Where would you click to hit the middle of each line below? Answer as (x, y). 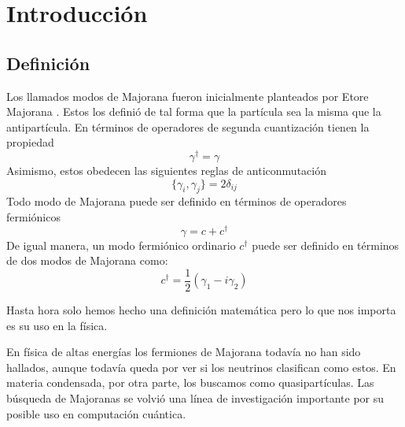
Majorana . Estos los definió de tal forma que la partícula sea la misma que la (194, 111)
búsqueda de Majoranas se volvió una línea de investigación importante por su (195, 397)
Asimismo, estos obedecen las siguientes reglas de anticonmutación (166, 171)
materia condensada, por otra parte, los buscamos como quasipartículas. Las (190, 382)
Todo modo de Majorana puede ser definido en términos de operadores (177, 201)
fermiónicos (33, 217)
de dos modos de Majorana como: (87, 260)
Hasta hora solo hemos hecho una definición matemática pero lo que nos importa (201, 309)
